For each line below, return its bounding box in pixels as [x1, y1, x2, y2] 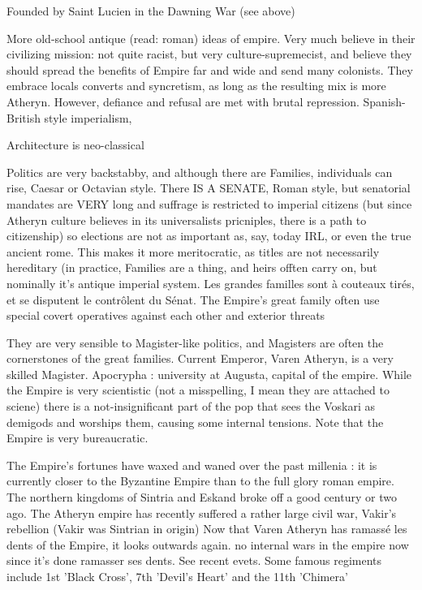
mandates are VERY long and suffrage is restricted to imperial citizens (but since [6, 195, 412, 212]
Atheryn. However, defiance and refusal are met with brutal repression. [6, 93, 360, 110]
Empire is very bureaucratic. [6, 429, 149, 446]
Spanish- [363, 93, 406, 110]
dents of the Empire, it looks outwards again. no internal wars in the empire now [6, 536, 409, 553]
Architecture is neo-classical [6, 136, 144, 153]
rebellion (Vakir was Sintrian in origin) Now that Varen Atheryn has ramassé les [6, 520, 407, 537]
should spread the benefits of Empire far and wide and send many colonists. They [6, 61, 413, 78]
